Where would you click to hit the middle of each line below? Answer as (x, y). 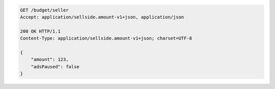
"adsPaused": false (55, 66)
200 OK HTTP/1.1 (40, 31)
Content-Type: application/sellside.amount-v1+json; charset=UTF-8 (106, 38)
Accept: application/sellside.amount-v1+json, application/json (102, 17)
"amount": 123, (50, 60)
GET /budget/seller (44, 10)
